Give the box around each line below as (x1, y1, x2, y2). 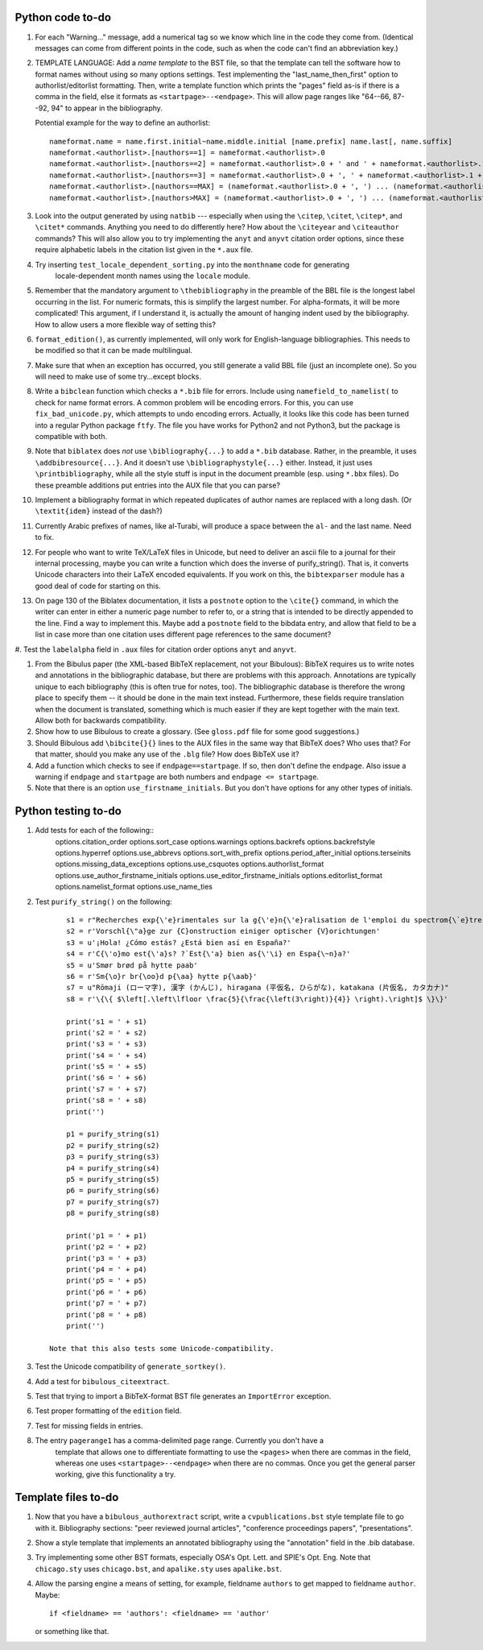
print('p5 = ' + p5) (65, 1276, 147, 1285)
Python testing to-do (14, 804, 122, 818)
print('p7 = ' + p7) (65, 1299, 147, 1308)
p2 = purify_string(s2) (65, 1141, 160, 1150)
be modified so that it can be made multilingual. (35, 346, 193, 355)
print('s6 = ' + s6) (65, 1073, 147, 1083)
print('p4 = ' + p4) (65, 1265, 147, 1275)
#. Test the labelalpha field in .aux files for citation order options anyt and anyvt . (14, 645, 297, 654)
